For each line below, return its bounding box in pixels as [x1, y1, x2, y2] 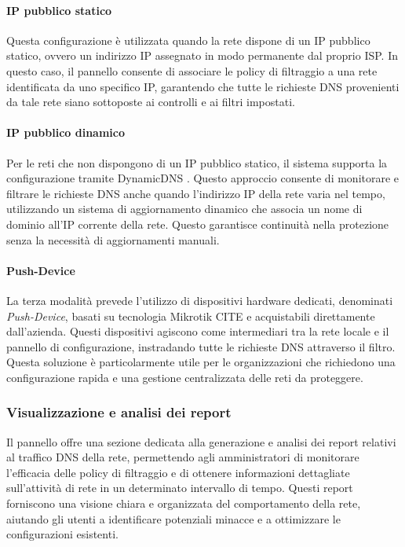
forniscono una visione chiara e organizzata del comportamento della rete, [6, 495, 361, 512]
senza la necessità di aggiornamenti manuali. [6, 231, 220, 248]
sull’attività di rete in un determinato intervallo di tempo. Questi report [6, 479, 353, 496]
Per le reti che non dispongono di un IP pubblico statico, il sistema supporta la [6, 154, 388, 171]
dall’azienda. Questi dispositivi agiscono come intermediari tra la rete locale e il [6, 323, 389, 340]
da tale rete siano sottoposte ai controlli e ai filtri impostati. [6, 94, 295, 110]
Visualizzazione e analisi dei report [6, 402, 232, 422]
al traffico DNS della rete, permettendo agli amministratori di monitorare [6, 449, 359, 465]
